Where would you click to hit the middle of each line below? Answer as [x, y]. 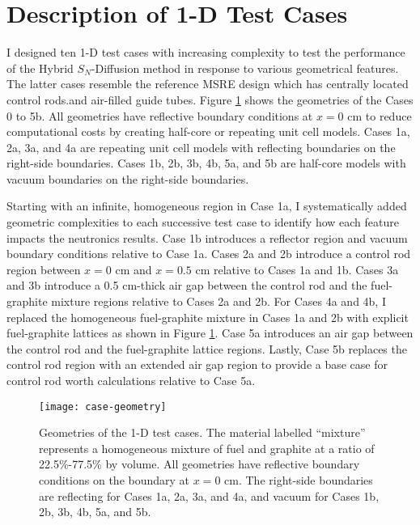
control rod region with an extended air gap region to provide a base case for [197, 364]
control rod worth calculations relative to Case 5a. [131, 380]
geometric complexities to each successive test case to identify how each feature [203, 222]
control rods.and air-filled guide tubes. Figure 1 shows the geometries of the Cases [210, 99]
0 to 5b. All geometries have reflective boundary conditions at [160, 115]
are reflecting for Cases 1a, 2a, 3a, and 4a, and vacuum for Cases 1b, [209, 495]
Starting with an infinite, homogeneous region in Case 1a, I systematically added [207, 206]
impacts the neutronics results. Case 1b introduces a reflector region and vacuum [207, 237]
